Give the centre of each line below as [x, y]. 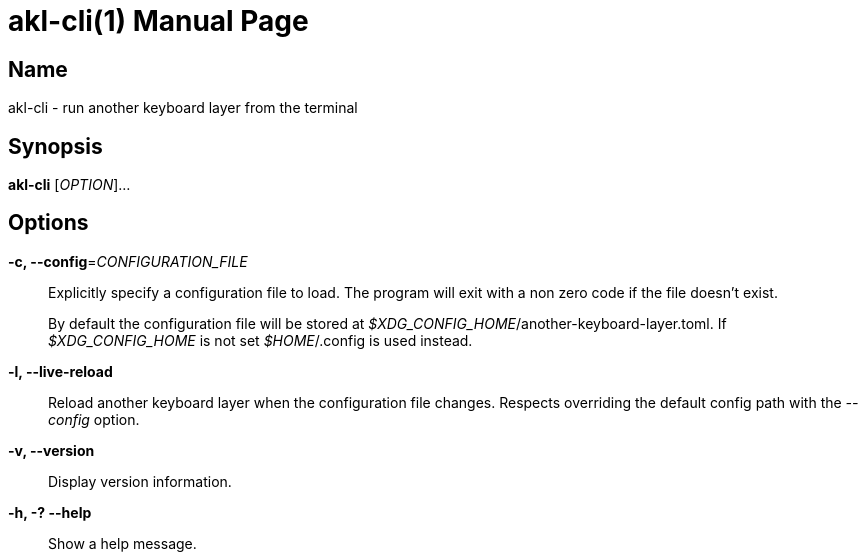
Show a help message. [122, 543]
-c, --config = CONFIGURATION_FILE [128, 261]
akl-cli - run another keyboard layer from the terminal [183, 108]
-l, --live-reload [60, 371]
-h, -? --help [50, 512]
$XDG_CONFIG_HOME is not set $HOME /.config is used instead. [260, 340]
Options [48, 223]
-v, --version [51, 450]
